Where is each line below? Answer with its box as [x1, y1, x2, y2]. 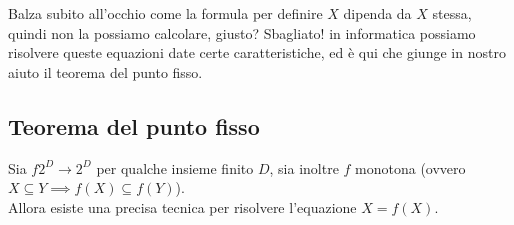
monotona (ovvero [355, 157, 466, 178]
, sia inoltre [269, 157, 339, 178]
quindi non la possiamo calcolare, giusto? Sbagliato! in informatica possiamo [8, 22, 476, 43]
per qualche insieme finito [96, 157, 254, 178]
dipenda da [343, 3, 412, 23]
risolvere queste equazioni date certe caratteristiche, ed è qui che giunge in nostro [8, 42, 506, 63]
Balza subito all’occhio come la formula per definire [8, 3, 323, 23]
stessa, [432, 3, 472, 23]
